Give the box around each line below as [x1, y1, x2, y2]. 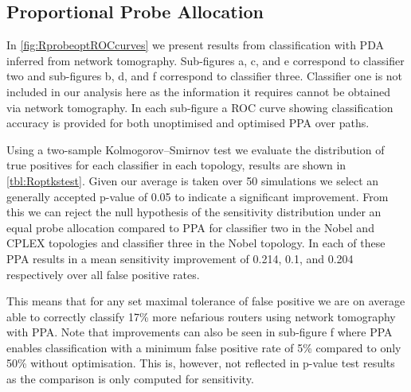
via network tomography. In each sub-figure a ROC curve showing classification [6, 99, 393, 115]
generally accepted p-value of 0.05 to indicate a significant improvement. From [6, 188, 389, 204]
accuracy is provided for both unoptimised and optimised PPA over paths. [6, 114, 370, 131]
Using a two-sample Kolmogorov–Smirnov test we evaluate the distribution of [6, 141, 385, 157]
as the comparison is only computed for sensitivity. [6, 371, 254, 387]
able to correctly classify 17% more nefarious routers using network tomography [6, 308, 396, 324]
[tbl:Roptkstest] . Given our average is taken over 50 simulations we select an [6, 172, 379, 188]
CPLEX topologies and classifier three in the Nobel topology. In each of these [6, 235, 386, 251]
